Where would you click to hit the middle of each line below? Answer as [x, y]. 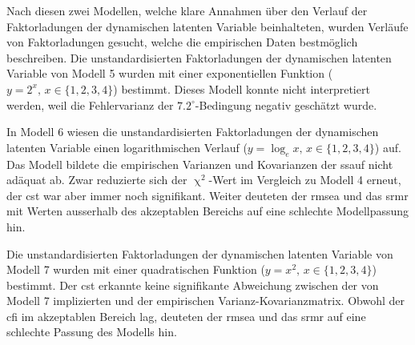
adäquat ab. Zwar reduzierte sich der [97, 180]
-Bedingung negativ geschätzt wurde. [286, 104]
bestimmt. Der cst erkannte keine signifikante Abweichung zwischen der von [193, 285]
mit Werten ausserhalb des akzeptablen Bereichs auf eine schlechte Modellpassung [208, 211]
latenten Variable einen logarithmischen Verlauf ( [127, 147]
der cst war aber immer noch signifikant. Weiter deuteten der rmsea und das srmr [207, 195]
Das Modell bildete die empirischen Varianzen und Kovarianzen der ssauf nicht [200, 164]
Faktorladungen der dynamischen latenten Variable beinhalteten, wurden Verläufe [207, 26]
